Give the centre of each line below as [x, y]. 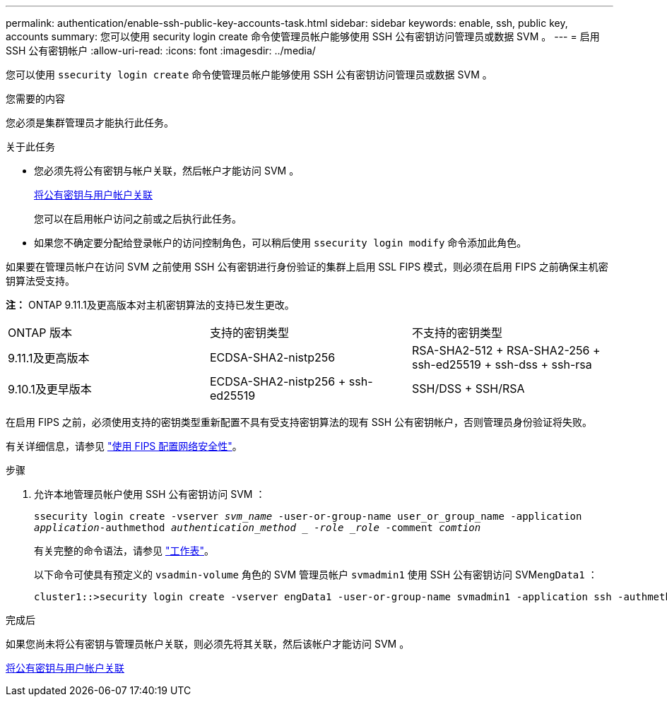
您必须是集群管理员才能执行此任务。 [90, 123]
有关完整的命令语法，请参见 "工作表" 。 [124, 551]
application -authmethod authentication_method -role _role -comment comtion [258, 528]
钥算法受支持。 [40, 281]
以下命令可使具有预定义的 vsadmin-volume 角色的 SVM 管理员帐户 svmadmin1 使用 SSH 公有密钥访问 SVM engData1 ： [316, 575]
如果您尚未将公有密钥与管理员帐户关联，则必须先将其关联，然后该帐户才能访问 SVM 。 [208, 644]
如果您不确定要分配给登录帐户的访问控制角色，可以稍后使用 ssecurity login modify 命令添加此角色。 [281, 243]
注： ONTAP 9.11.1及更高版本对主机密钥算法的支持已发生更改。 [150, 305]
